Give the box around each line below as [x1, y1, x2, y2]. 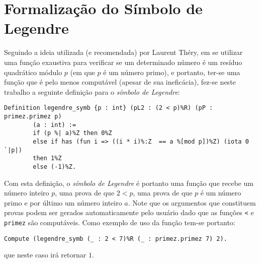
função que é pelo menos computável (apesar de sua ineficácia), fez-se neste [4, 77, 236, 87]
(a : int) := [33, 121, 76, 128]
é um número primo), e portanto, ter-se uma [103, 67, 240, 77]
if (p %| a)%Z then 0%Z [33, 129, 112, 137]
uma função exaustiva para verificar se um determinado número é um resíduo [4, 56, 242, 67]
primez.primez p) [4, 112, 62, 120]
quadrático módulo [4, 67, 62, 77]
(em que [70, 67, 95, 77]
